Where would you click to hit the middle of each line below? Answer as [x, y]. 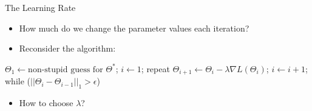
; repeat [155, 68]
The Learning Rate [40, 7]
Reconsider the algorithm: [67, 48]
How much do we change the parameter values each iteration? [134, 28]
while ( [18, 81]
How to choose [46, 103]
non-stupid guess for [66, 69]
